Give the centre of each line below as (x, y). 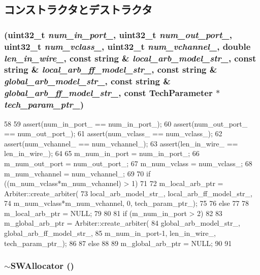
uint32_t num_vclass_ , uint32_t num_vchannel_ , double (127, 46)
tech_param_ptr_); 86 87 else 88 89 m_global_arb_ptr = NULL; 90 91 (118, 243)
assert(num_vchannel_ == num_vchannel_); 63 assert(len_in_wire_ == (121, 143)
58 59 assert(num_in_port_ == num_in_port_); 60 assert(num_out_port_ (126, 123)
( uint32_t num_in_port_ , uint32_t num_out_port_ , (118, 34)
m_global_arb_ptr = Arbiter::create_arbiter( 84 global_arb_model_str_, (122, 223)
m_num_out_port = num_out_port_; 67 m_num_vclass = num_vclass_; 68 (128, 163)
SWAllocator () (42, 266)
